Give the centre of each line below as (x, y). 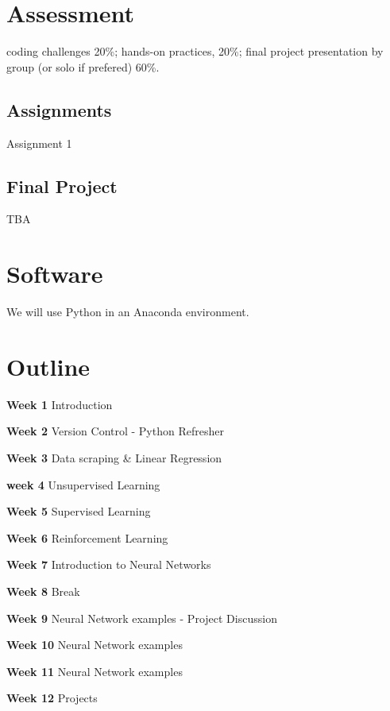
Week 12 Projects (52, 698)
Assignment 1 (39, 143)
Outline (48, 366)
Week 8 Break (43, 591)
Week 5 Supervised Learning (79, 511)
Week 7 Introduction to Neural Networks (109, 564)
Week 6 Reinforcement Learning (87, 537)
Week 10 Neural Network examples (95, 645)
